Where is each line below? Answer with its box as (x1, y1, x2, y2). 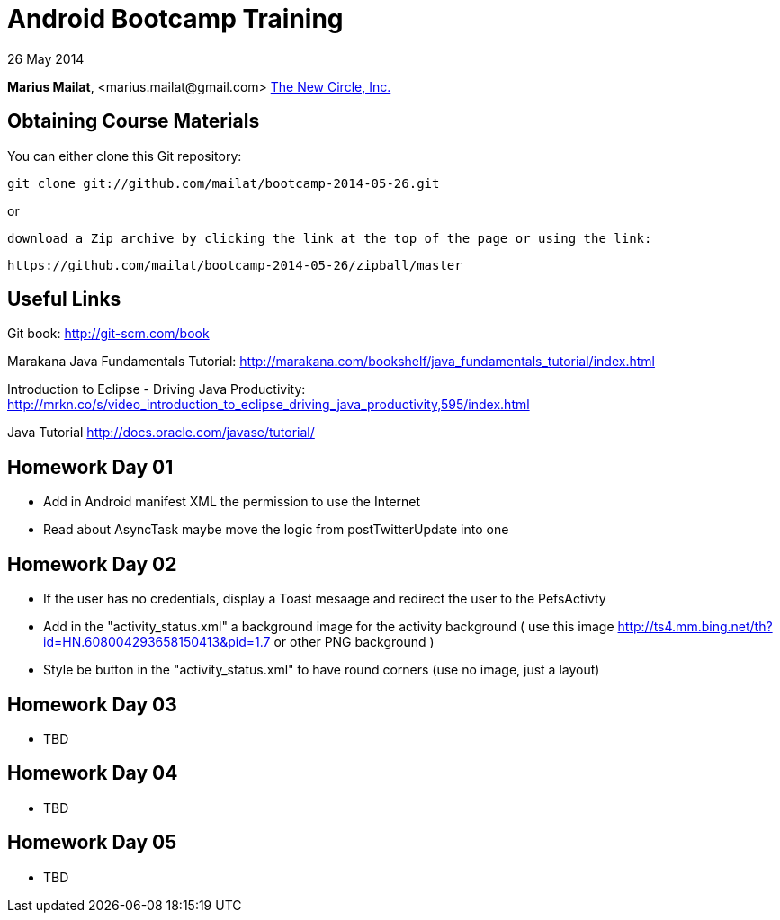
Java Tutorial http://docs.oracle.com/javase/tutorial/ (7, 424, 315, 441)
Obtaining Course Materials (7, 110, 260, 133)
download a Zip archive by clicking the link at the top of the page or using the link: (7, 230, 652, 246)
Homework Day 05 (7, 831, 177, 854)
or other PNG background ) (273, 634, 435, 650)
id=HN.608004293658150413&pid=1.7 (43, 634, 271, 650)
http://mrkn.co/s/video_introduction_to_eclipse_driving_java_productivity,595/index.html (7, 397, 530, 413)
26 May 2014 (7, 50, 85, 67)
